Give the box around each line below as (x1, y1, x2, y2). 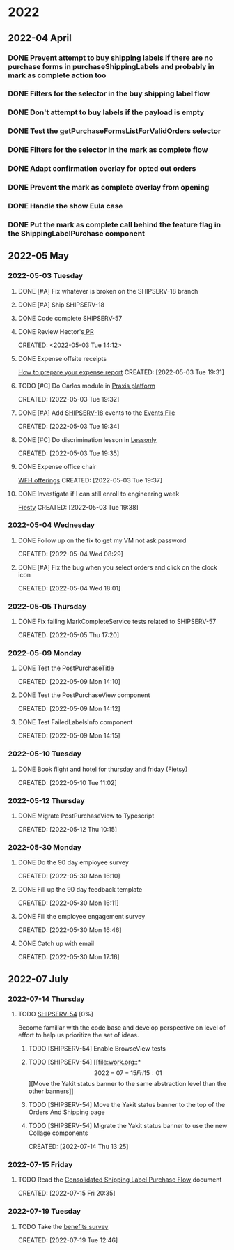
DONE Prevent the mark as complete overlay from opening (8, 183, 210, 192)
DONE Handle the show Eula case (8, 201, 123, 211)
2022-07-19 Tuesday (8, 1207, 81, 1217)
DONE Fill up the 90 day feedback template (17, 885, 143, 894)
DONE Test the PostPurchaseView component (17, 691, 150, 699)
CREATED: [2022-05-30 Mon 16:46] (17, 926, 122, 934)
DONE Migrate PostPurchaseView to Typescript (17, 811, 155, 820)
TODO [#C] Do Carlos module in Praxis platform (17, 381, 156, 390)
